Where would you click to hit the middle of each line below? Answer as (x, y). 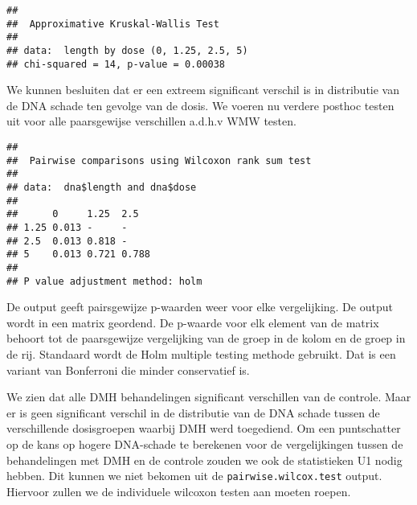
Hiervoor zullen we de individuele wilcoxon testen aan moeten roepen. (179, 491)
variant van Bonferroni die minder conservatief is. (128, 370)
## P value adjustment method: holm (104, 281)
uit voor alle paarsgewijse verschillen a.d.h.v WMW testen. (151, 121)
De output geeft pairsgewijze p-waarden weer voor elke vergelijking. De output (200, 307)
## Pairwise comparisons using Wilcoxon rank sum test (159, 160)
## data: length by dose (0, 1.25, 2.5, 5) (127, 50)
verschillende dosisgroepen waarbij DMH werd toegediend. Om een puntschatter (204, 428)
